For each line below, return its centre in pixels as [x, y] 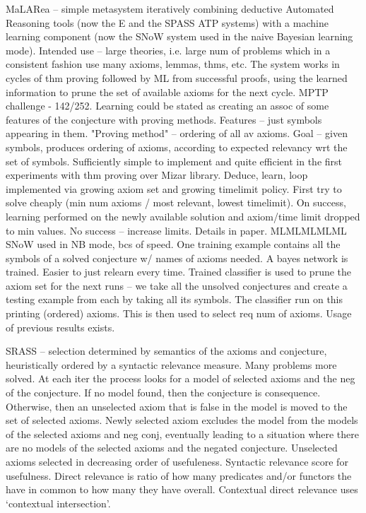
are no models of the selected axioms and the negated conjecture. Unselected [172, 448]
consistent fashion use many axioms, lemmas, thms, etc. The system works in [173, 64]
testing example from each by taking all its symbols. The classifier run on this [175, 299]
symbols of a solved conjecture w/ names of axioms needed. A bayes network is [177, 258]
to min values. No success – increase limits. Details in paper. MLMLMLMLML [176, 230]
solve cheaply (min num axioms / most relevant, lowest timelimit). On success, [176, 202]
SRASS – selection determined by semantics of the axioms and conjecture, [166, 351]
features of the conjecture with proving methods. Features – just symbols [164, 119]
